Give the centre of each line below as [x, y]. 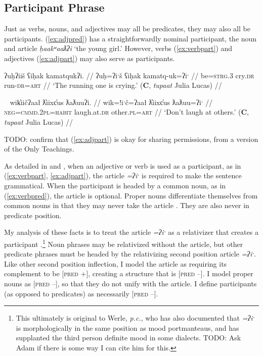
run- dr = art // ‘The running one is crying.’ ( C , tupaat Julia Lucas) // [113, 85]
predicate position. [33, 215]
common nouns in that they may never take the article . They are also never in [127, 205]
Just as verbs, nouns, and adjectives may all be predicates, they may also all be [127, 29]
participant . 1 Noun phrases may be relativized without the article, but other [124, 243]
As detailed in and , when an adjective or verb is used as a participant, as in [123, 165]
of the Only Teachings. [39, 149]
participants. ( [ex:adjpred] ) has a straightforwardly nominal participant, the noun [130, 38]
